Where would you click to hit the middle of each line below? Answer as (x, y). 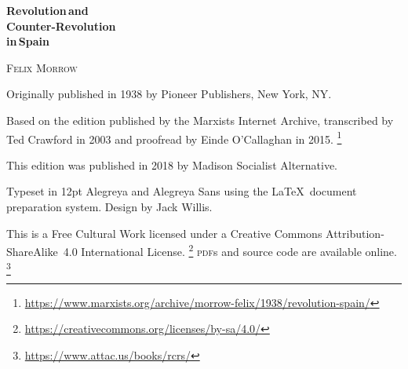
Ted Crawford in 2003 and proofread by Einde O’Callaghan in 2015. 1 (174, 137)
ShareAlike (32, 251)
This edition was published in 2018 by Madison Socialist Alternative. (172, 164)
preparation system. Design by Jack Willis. (109, 206)
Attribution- (355, 233)
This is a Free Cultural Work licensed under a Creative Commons (164, 233)
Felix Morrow (42, 67)
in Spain (28, 41)
